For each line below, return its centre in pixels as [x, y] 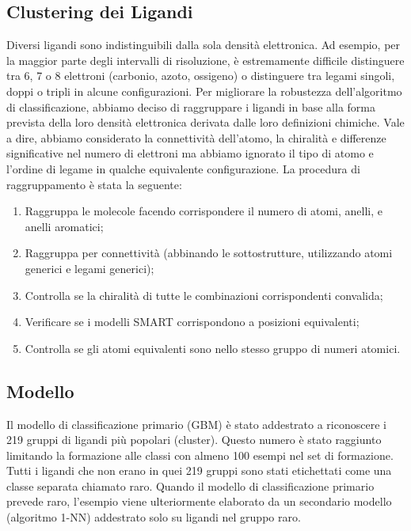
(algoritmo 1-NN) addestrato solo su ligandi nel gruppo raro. [154, 517]
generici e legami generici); [89, 268]
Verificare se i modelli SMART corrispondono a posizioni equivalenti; [192, 322]
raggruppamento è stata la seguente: [94, 184]
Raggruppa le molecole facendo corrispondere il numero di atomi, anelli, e [204, 211]
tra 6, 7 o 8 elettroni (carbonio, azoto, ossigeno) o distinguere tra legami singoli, [201, 76]
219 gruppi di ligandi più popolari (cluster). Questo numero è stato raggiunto [194, 440]
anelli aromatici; [64, 226]
